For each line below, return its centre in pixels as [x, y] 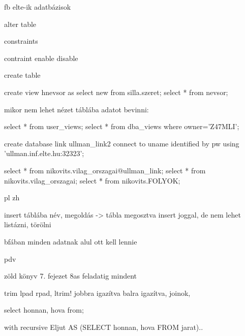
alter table [20, 24]
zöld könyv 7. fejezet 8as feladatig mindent [71, 276]
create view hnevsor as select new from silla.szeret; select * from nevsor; [116, 92]
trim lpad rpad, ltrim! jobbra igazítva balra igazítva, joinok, [97, 293]
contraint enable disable [41, 58]
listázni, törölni [28, 224]
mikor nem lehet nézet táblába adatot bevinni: [76, 109]
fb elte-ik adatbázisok [38, 7]
